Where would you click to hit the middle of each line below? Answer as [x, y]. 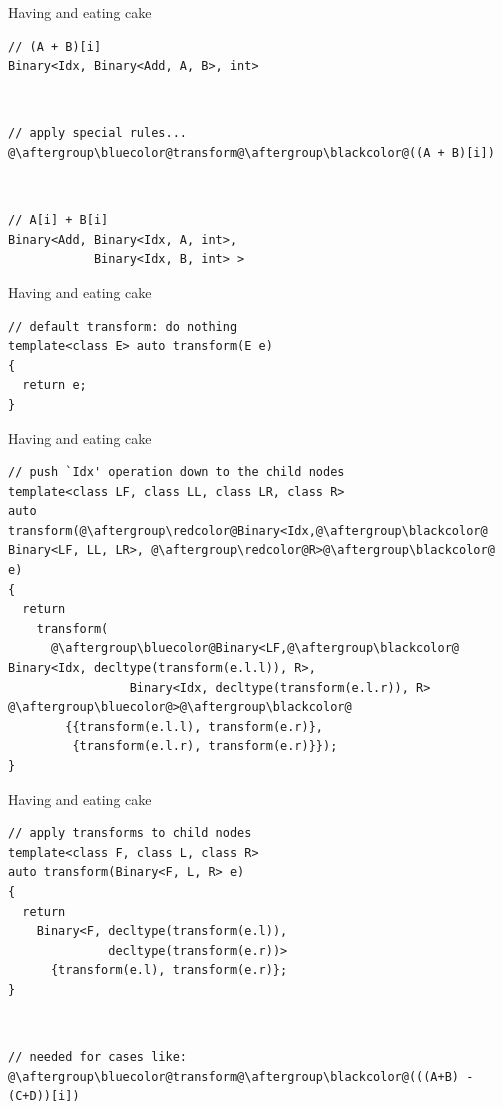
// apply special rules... [97, 133]
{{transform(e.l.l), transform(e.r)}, [194, 726]
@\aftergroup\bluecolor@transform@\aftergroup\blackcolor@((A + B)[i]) [251, 152]
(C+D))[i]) [44, 1096]
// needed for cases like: [97, 1057]
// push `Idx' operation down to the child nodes [176, 472]
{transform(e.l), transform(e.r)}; [169, 970]
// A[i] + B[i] [58, 220]
